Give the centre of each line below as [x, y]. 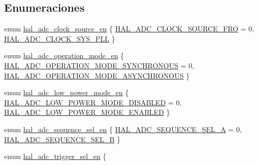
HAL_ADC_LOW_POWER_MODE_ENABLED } [87, 112]
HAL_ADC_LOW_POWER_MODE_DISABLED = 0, [93, 102]
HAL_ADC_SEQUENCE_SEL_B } [62, 139]
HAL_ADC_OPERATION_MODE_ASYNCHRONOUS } [97, 75]
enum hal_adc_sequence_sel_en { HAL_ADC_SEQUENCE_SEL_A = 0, [123, 129]
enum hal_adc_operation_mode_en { [64, 55]
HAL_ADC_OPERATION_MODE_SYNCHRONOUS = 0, [99, 65]
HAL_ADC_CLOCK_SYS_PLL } [60, 38]
